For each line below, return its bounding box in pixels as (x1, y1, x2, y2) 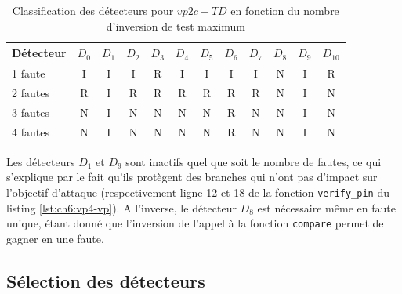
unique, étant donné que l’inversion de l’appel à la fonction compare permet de (6, 215, 384, 231)
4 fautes (12, 123, 49, 140)
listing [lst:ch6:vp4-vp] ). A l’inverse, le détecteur (6, 199, 237, 216)
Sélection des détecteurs (6, 268, 205, 292)
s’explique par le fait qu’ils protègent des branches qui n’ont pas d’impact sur (6, 169, 378, 185)
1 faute (12, 65, 45, 82)
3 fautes (12, 103, 49, 120)
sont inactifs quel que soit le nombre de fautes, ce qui (125, 153, 382, 169)
